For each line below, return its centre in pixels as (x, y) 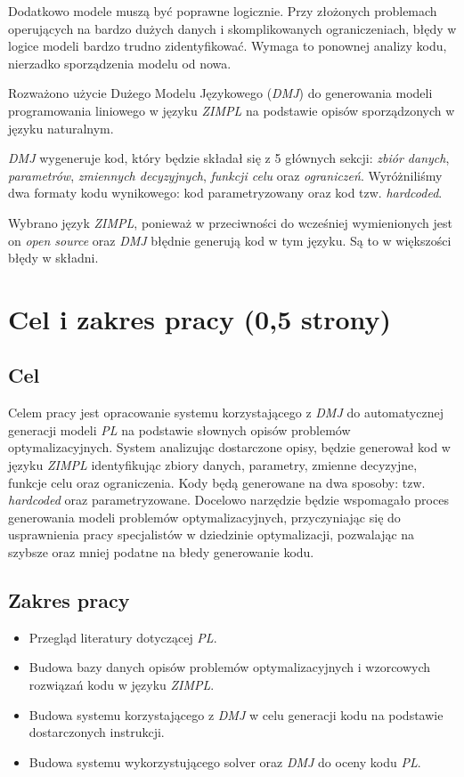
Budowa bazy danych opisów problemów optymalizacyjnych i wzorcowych (230, 667)
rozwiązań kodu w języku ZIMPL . (122, 685)
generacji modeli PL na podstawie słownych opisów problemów (179, 429)
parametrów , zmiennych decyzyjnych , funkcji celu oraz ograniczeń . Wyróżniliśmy (225, 175)
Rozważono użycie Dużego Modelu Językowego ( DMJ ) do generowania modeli (220, 93)
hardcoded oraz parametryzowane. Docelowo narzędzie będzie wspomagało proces (228, 500)
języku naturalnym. (61, 128)
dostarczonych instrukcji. (97, 732)
